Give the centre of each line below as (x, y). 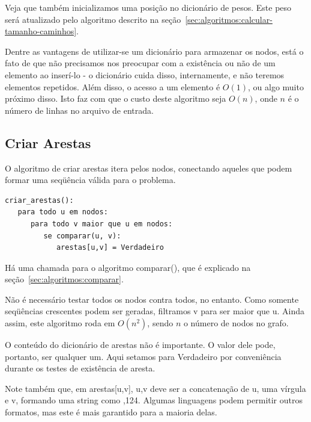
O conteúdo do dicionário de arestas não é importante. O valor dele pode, (140, 345)
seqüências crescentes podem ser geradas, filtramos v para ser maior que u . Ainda (155, 311)
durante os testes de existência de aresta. (80, 368)
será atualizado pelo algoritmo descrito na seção (93, 19)
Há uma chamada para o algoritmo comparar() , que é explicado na (128, 267)
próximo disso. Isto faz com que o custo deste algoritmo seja (116, 98)
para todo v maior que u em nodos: (101, 224)
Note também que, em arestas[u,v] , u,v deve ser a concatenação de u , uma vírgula (155, 388)
